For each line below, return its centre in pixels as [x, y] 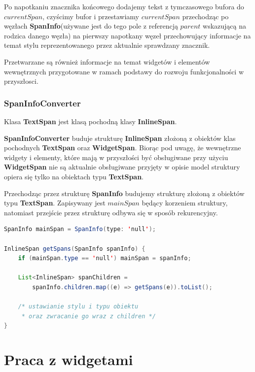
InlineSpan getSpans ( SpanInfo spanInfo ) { [75, 249]
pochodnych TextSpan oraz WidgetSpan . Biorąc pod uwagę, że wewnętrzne [123, 148]
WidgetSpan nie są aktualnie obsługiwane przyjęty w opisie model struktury [122, 167]
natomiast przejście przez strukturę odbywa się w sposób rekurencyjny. [111, 212]
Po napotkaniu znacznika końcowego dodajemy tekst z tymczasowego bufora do [124, 6]
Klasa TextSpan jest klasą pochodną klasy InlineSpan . [91, 121]
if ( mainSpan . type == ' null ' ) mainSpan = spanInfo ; [105, 258]
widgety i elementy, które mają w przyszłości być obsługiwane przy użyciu [116, 157]
